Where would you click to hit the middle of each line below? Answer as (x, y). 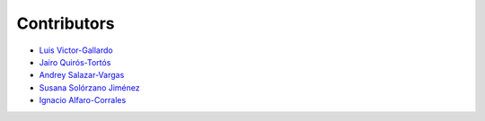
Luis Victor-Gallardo (76, 50)
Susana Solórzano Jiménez (89, 87)
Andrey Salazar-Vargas (82, 75)
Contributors (66, 23)
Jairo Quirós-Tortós (75, 62)
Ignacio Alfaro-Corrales (83, 100)
